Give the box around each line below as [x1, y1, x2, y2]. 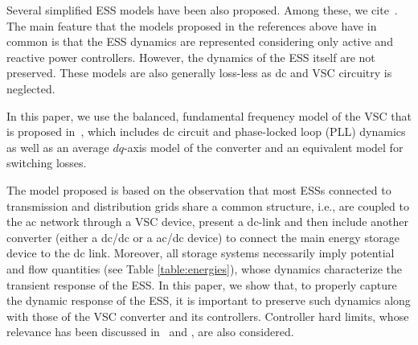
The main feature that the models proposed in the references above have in [6, 17, 377, 34]
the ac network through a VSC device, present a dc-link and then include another [6, 213, 408, 230]
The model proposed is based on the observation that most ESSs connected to [6, 181, 391, 198]
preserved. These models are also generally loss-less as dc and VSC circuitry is [6, 64, 392, 81]
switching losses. [6, 154, 87, 171]
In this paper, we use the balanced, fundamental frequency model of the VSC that [6, 107, 412, 124]
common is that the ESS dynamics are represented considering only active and [6, 33, 393, 50]
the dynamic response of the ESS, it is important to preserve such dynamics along [6, 292, 411, 309]
